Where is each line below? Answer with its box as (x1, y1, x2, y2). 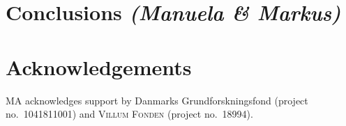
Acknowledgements (6, 52, 192, 81)
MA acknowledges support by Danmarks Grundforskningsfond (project (6, 93, 308, 107)
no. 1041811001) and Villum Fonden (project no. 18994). (6, 107, 253, 121)
